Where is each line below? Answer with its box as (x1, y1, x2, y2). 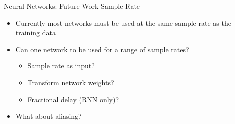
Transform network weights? (27, 77, 114, 87)
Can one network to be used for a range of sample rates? (15, 44, 189, 54)
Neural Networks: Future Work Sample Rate (4, 1, 140, 11)
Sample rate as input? (27, 61, 95, 71)
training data (15, 27, 56, 38)
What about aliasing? (15, 111, 82, 121)
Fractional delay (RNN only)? (27, 94, 119, 104)
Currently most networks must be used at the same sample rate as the (15, 17, 231, 28)
